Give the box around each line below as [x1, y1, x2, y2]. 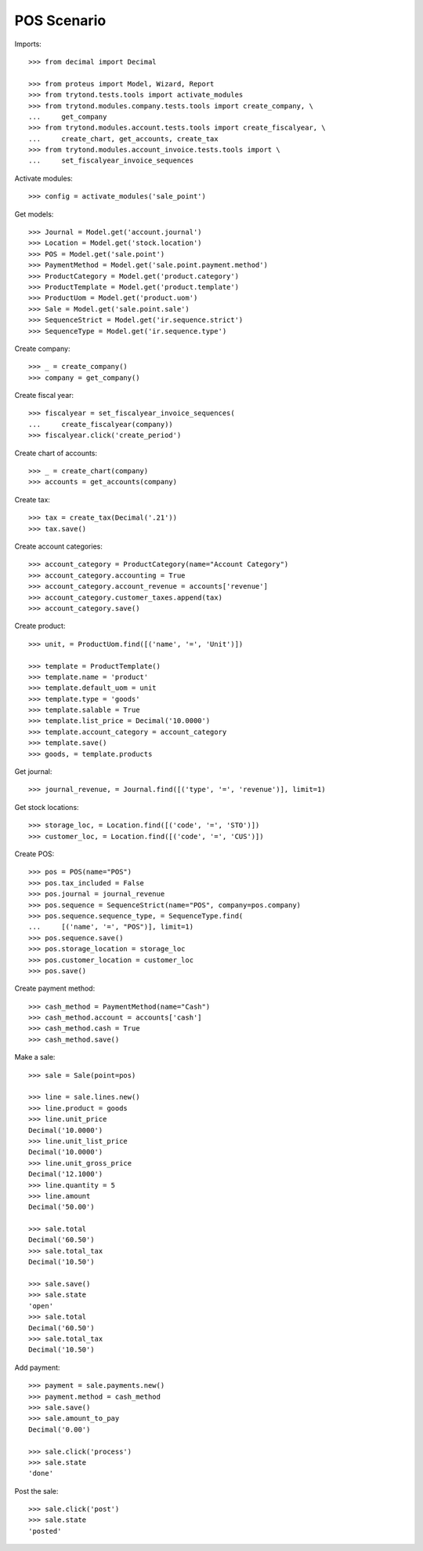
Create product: [14, 621, 66, 631]
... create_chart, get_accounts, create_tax [28, 134, 219, 143]
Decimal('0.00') [28, 1425, 91, 1434]
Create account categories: [14, 542, 103, 551]
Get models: [14, 209, 54, 219]
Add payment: [14, 1363, 60, 1372]
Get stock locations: [14, 802, 79, 812]
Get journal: [14, 767, 52, 776]
